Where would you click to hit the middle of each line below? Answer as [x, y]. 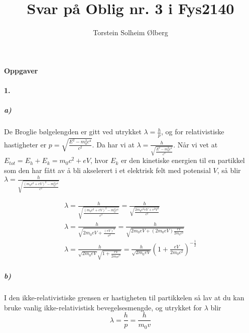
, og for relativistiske [193, 132]
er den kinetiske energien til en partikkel [183, 160]
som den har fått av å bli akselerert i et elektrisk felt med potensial [107, 170]
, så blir [229, 170]
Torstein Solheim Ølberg [131, 32]
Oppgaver [21, 70]
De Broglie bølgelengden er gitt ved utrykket [73, 132]
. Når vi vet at [196, 144]
